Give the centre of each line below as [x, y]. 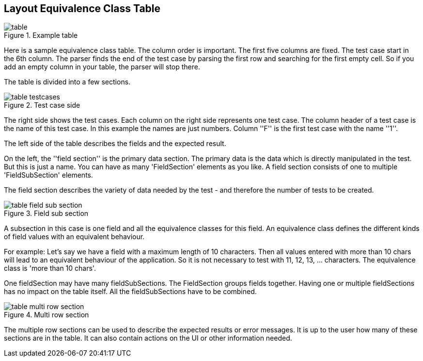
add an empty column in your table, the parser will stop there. [102, 67]
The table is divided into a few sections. [67, 82]
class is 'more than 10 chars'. [50, 268]
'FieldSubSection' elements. [49, 175]
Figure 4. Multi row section [47, 315]
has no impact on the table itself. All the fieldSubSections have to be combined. [130, 292]
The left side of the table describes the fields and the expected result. [115, 144]
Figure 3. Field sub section [46, 213]
